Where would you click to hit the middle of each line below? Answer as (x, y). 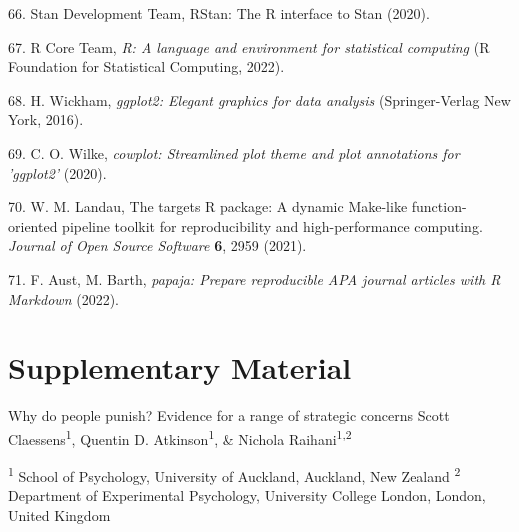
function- (439, 206)
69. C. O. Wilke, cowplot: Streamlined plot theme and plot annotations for (234, 152)
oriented (33, 225)
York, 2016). (46, 119)
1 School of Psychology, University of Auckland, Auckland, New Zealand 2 (234, 474)
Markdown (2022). (63, 298)
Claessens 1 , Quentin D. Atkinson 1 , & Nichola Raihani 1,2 (180, 437)
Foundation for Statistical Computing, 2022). (146, 66)
